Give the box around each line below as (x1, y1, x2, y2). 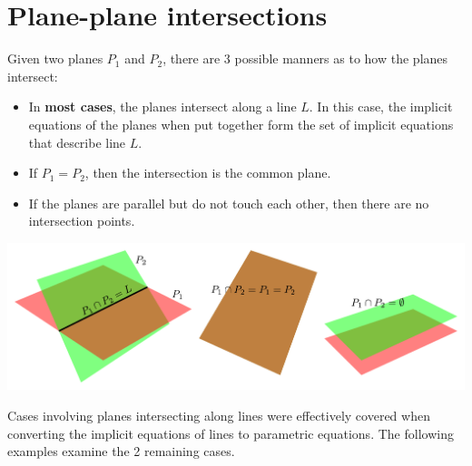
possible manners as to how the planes (234, 49, 448, 68)
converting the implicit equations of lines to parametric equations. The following (7, 423, 454, 442)
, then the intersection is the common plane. (84, 163, 331, 182)
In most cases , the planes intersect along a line (28, 97, 297, 116)
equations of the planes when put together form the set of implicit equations (28, 114, 454, 133)
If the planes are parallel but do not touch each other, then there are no (28, 193, 429, 212)
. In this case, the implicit (309, 97, 453, 116)
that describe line (28, 132, 126, 151)
